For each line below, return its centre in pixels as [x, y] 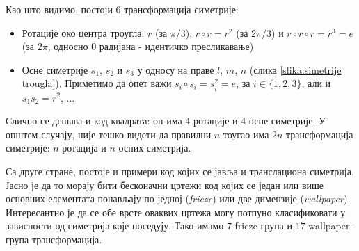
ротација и [84, 148]
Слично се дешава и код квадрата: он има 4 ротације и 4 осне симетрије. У [166, 121]
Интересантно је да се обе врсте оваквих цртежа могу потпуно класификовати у [176, 212]
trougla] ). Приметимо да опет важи [97, 83]
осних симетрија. [155, 148]
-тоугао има [245, 134]
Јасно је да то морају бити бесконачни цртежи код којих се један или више [165, 185]
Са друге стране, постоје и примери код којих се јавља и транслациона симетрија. [180, 171]
